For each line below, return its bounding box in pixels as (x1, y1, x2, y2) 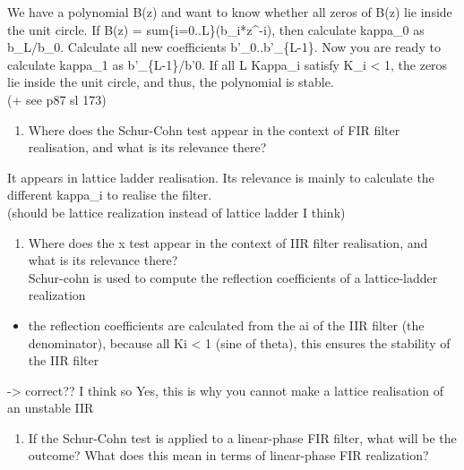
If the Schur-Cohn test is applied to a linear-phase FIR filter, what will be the (28, 428, 457, 447)
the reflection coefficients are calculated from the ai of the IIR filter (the (28, 315, 425, 334)
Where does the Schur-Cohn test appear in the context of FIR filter (28, 120, 400, 139)
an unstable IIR (7, 398, 94, 417)
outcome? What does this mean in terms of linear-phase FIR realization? (28, 446, 429, 465)
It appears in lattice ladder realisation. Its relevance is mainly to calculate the (7, 167, 434, 186)
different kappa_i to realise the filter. (7, 185, 212, 204)
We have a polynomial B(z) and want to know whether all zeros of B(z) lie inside (7, 3, 452, 21)
